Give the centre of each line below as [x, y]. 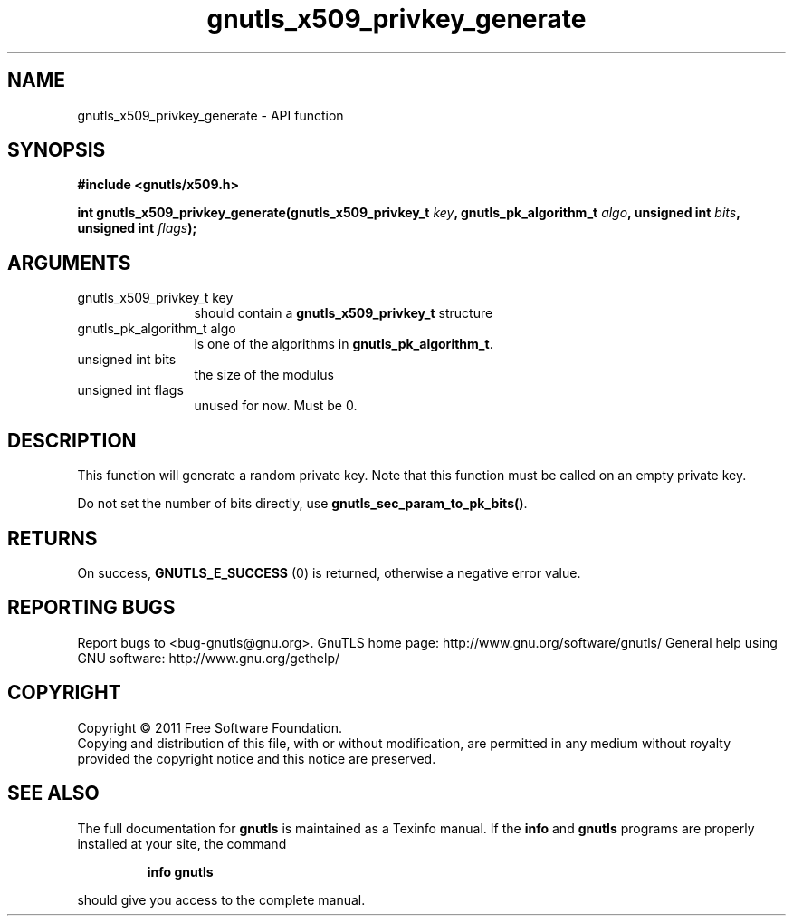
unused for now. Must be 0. [276, 406]
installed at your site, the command [182, 843]
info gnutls [180, 871]
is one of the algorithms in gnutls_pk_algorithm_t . [344, 344]
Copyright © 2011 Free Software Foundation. [210, 727]
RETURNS [53, 538]
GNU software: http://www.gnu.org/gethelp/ [209, 658]
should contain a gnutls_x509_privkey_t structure [344, 313]
